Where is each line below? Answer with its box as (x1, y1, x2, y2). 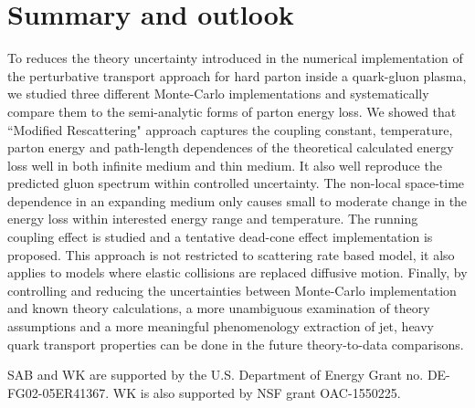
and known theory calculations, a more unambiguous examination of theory (7, 298, 430, 318)
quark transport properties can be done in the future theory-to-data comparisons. (7, 334, 464, 353)
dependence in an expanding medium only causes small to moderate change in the (7, 191, 468, 210)
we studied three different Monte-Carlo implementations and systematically (7, 84, 429, 103)
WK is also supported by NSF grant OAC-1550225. (112, 382, 401, 402)
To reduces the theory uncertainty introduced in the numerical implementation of (7, 48, 463, 68)
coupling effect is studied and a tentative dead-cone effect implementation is (7, 227, 433, 246)
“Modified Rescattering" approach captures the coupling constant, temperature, (7, 120, 453, 139)
